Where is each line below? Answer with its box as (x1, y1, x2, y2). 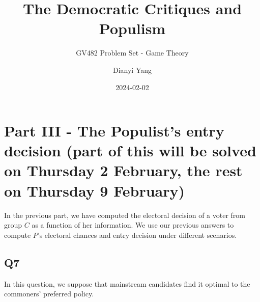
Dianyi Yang (112, 64, 152, 75)
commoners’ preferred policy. (4, 288, 94, 299)
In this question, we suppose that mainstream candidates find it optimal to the (4, 278, 250, 289)
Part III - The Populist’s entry (4, 120, 224, 141)
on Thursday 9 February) (4, 180, 185, 201)
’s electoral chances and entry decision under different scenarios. (37, 229, 237, 240)
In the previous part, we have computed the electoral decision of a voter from (4, 209, 245, 220)
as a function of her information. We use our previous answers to (32, 219, 234, 230)
